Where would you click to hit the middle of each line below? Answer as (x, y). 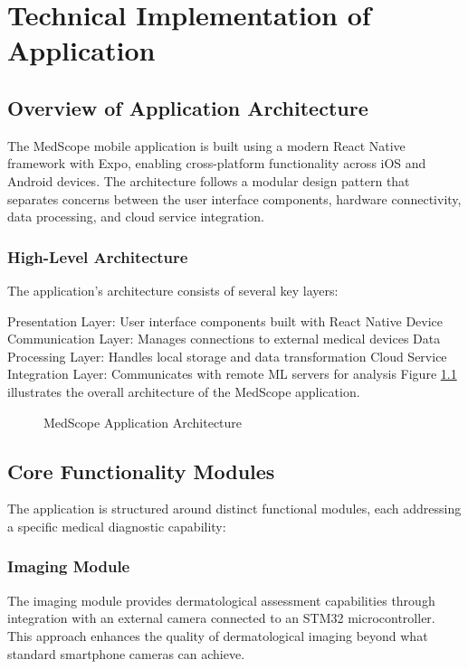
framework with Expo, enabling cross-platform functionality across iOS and (217, 163)
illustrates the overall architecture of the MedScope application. (184, 391)
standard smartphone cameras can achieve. (126, 653)
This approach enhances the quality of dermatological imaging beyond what (218, 635)
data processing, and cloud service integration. (136, 217)
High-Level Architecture (98, 256)
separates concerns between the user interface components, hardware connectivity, (234, 198)
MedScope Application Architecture (143, 422)
